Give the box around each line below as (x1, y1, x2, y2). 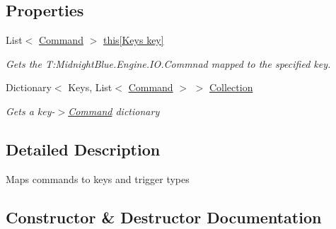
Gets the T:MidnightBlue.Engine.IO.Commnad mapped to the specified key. (6, 56, 331, 71)
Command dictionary (68, 103, 160, 118)
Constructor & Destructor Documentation (6, 206, 322, 228)
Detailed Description (6, 138, 161, 160)
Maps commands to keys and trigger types (6, 171, 190, 186)
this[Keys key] (103, 33, 164, 47)
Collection (209, 80, 253, 95)
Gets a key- (6, 103, 55, 118)
